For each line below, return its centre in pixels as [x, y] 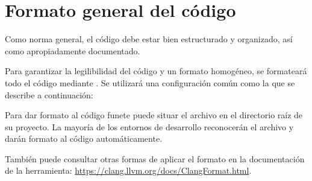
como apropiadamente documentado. [73, 50]
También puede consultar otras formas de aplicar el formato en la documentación [155, 158]
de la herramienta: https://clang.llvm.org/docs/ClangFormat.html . [128, 170]
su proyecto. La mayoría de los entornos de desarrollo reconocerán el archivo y [149, 126]
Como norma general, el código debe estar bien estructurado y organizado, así [149, 39]
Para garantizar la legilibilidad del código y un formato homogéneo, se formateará [156, 71]
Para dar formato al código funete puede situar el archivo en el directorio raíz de [154, 115]
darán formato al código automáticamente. [84, 138]
